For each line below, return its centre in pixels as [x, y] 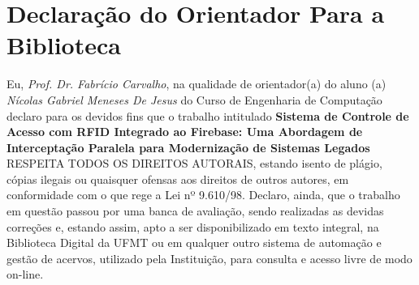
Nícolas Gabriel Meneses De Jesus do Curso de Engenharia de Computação [194, 99]
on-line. [25, 274]
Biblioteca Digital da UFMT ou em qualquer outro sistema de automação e [194, 242]
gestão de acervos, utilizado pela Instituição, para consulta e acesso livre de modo [209, 258]
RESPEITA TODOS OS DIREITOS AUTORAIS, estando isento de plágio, [194, 163]
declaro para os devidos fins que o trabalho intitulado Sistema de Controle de [208, 115]
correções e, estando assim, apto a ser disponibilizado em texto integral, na [193, 226]
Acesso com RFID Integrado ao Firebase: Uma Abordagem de [185, 132]
